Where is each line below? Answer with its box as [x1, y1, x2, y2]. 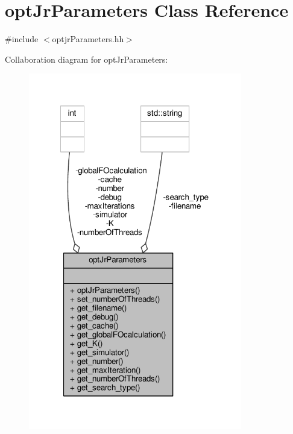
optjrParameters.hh [52, 33, 124, 45]
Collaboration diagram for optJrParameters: [5, 52, 168, 65]
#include [5, 33, 39, 45]
